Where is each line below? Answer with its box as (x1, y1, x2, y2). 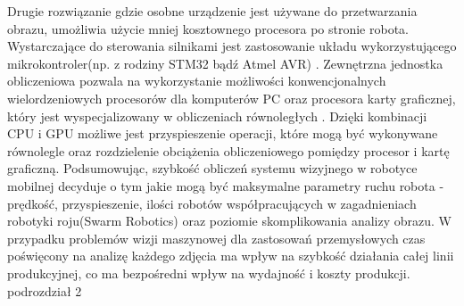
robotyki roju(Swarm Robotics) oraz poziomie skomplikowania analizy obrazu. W (7, 211, 452, 230)
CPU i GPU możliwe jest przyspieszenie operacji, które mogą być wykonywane (7, 124, 438, 143)
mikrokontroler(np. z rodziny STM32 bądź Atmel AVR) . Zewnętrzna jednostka (7, 54, 443, 72)
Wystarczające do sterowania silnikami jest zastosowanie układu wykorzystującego (7, 37, 457, 55)
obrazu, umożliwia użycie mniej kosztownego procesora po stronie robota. (7, 19, 409, 37)
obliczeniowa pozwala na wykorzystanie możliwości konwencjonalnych (7, 71, 386, 90)
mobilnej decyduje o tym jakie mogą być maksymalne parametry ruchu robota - (7, 176, 444, 194)
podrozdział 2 (7, 281, 82, 300)
